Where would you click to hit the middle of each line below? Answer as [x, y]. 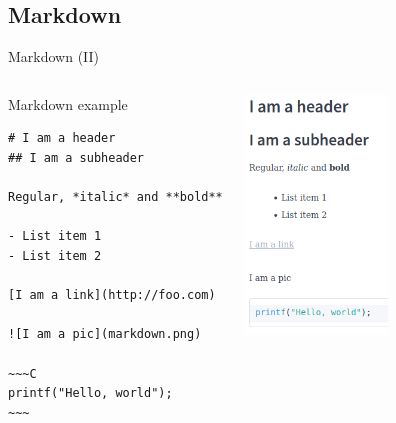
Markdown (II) [54, 56]
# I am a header [62, 138]
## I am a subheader [76, 157]
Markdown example [68, 103]
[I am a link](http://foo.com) [112, 295]
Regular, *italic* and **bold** [115, 197]
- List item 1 [55, 236]
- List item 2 [55, 255]
